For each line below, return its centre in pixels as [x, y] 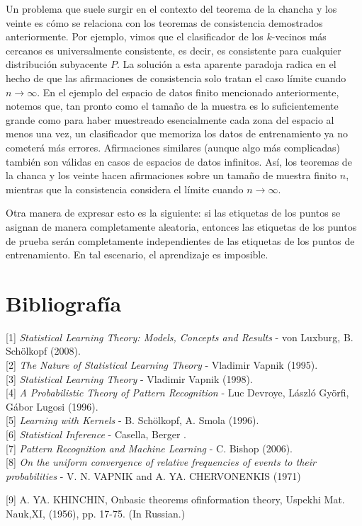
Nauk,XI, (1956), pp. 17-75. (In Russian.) [96, 513]
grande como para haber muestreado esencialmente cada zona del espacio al [170, 119]
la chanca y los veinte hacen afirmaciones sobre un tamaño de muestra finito [171, 175]
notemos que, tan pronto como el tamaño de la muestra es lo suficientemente [172, 106]
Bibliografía [64, 303]
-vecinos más [299, 36]
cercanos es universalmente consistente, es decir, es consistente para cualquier [174, 50]
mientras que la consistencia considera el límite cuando [125, 189]
